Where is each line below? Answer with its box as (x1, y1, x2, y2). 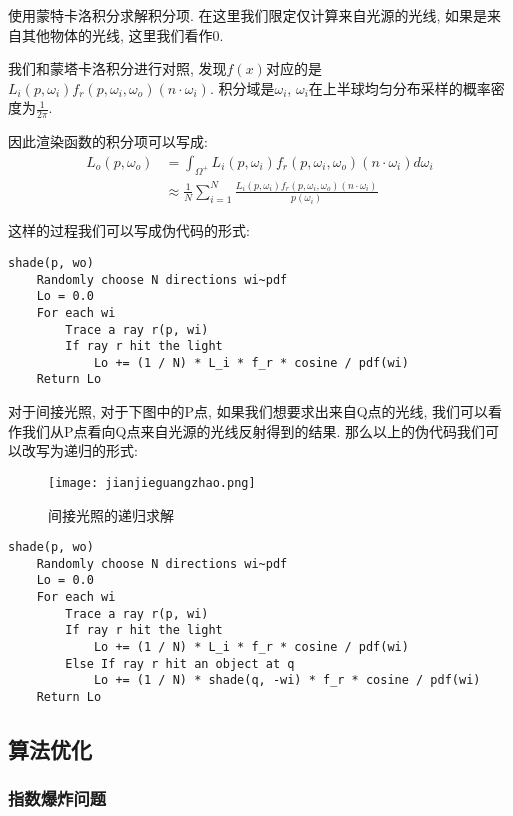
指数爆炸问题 (8, 786, 107, 811)
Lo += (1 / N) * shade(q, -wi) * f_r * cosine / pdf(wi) (93, 673, 481, 688)
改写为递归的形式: (21, 440, 138, 461)
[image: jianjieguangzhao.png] (48, 475, 256, 490)
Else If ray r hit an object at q (65, 656, 295, 671)
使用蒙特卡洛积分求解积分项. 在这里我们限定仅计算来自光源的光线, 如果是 (8, 5, 488, 25)
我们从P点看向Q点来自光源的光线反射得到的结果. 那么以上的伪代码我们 (21, 420, 485, 441)
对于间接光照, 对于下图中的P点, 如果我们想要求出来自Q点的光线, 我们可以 (8, 401, 489, 422)
